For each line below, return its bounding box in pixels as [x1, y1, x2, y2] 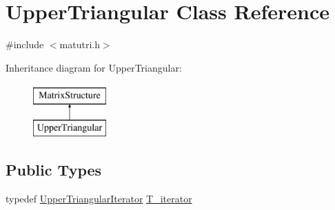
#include [6, 37, 44, 52]
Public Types [6, 158, 102, 180]
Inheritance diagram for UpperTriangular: [6, 60, 182, 74]
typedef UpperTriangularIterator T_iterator [6, 191, 192, 205]
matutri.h [59, 37, 100, 52]
